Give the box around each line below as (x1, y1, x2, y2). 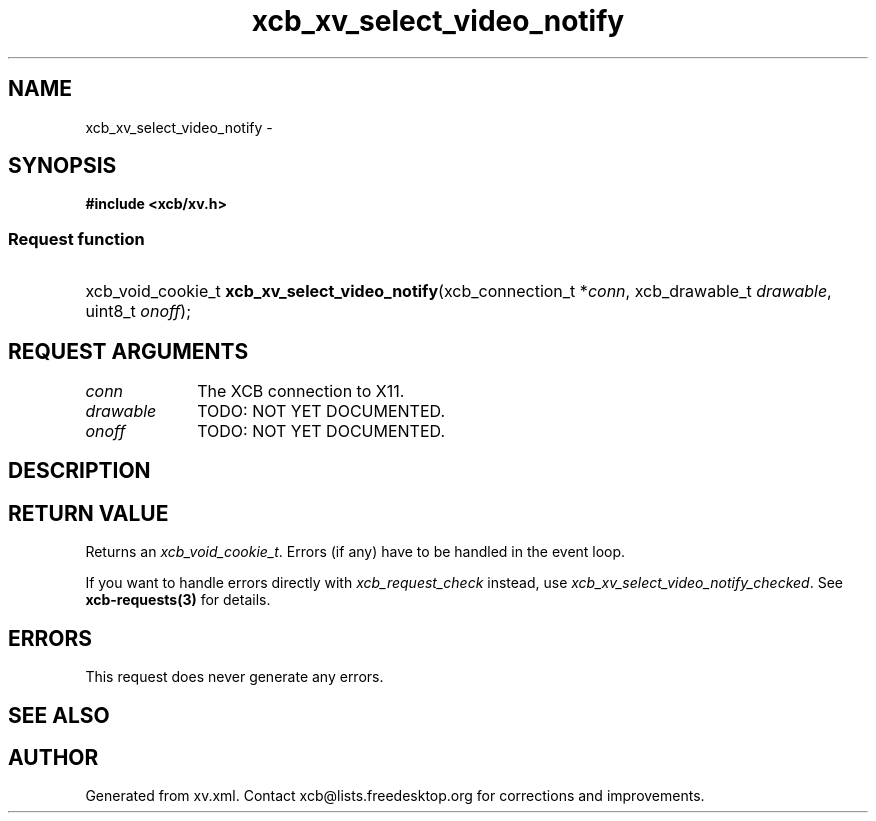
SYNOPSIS (8, 153, 117, 179)
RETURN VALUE (8, 500, 169, 526)
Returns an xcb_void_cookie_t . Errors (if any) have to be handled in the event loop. (85, 543, 626, 561)
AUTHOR (8, 744, 99, 770)
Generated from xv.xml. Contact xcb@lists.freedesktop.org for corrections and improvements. (85, 787, 705, 805)
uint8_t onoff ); (85, 301, 191, 322)
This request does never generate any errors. (85, 668, 384, 686)
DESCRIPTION (8, 458, 151, 484)
